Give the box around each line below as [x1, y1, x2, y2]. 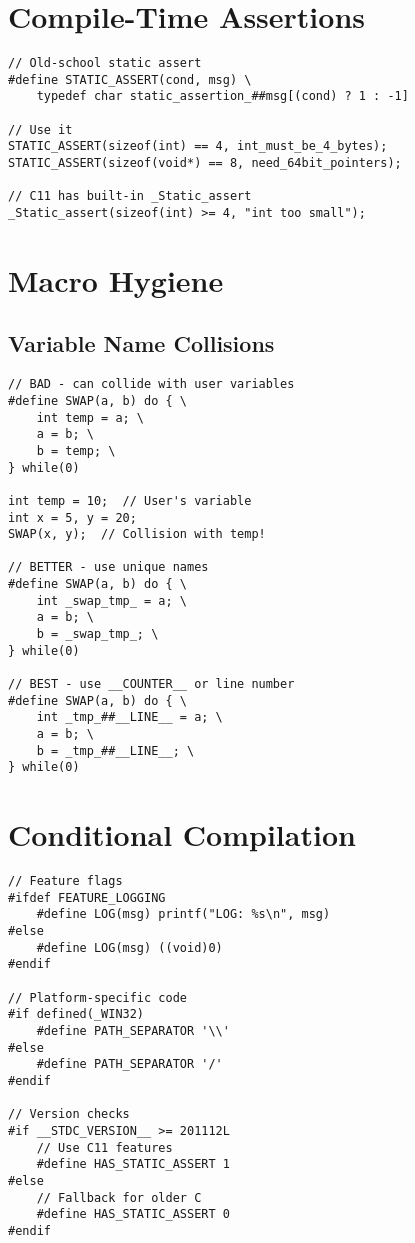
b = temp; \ [36, 443, 116, 458]
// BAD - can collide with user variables [8, 377, 295, 392]
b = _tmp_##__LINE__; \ [36, 743, 195, 758]
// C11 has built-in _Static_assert [8, 189, 252, 204]
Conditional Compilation [8, 814, 356, 855]
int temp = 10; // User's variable [8, 493, 252, 508]
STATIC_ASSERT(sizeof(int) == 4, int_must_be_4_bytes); [8, 139, 388, 154]
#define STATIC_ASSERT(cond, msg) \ [8, 72, 252, 87]
